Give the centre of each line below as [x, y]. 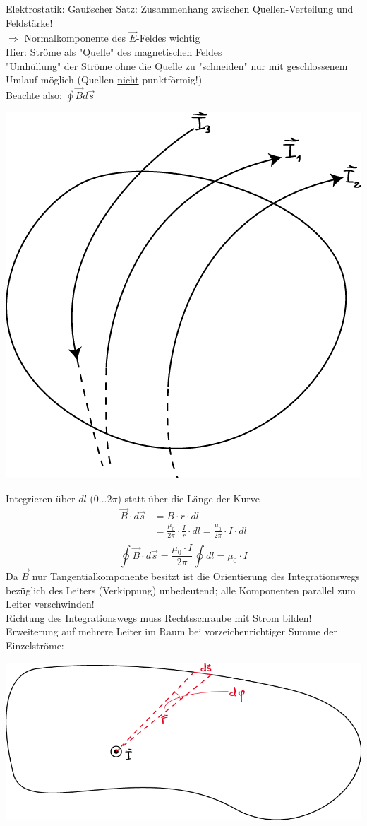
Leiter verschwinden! [50, 604]
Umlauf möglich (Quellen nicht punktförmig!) [104, 79]
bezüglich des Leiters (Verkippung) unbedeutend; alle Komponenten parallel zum [181, 590]
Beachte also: [34, 95]
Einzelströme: [35, 645]
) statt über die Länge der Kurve [188, 498]
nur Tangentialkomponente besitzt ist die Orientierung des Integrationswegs [196, 576]
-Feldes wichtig [168, 38]
